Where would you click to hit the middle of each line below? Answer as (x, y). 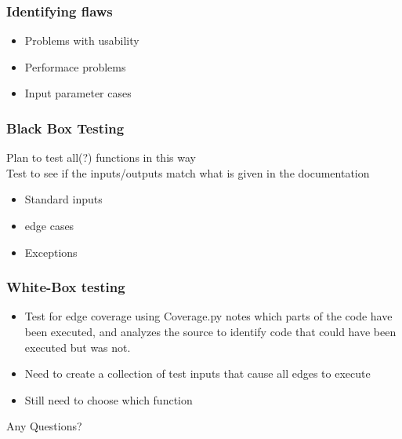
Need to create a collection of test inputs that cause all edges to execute (197, 373)
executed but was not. (78, 347)
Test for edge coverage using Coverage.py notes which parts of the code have (208, 316)
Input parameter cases (78, 93)
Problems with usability (82, 40)
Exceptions (51, 252)
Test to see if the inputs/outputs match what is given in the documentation (188, 172)
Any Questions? (44, 426)
